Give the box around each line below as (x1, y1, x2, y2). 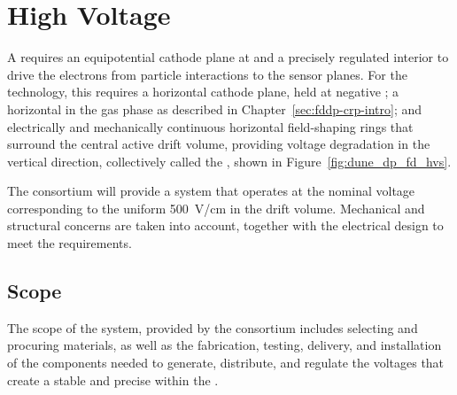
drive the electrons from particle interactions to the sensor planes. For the (7, 65, 407, 83)
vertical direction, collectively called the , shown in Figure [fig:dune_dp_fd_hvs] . (7, 151, 452, 170)
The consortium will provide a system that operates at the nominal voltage (7, 182, 415, 200)
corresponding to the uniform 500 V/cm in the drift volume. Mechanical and (7, 198, 425, 217)
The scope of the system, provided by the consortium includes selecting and (7, 318, 418, 337)
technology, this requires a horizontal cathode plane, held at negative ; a (7, 82, 399, 101)
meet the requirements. (7, 234, 132, 252)
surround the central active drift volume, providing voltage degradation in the (7, 135, 430, 153)
